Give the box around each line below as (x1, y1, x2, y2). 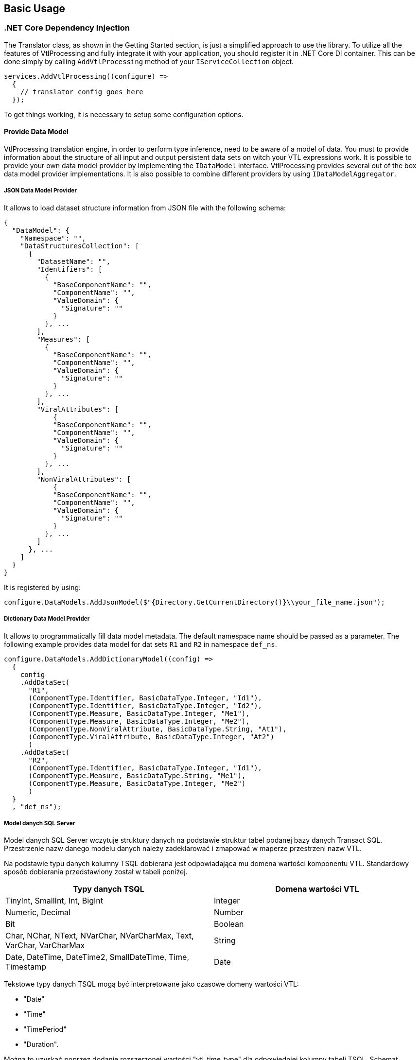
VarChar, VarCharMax (5, 940, 85, 951)
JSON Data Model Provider (4, 187, 77, 194)
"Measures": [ (36, 335, 90, 343)
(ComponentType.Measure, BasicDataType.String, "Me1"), (28, 771, 246, 780)
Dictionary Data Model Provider (4, 615, 90, 623)
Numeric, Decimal (5, 907, 70, 918)
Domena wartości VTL (275, 884, 359, 894)
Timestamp (5, 962, 47, 972)
